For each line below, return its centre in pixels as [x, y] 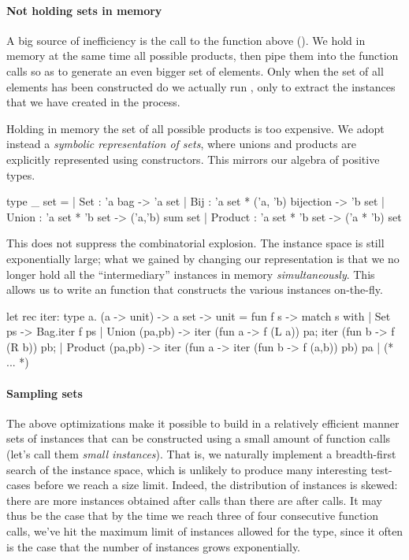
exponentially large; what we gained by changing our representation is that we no [203, 258]
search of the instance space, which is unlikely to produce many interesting [187, 469]
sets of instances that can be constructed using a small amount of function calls [199, 438]
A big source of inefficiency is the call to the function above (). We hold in [186, 40]
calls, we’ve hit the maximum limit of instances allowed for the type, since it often [205, 531]
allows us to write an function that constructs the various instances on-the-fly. [195, 289]
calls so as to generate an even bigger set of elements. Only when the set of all [195, 70]
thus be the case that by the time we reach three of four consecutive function [193, 515]
